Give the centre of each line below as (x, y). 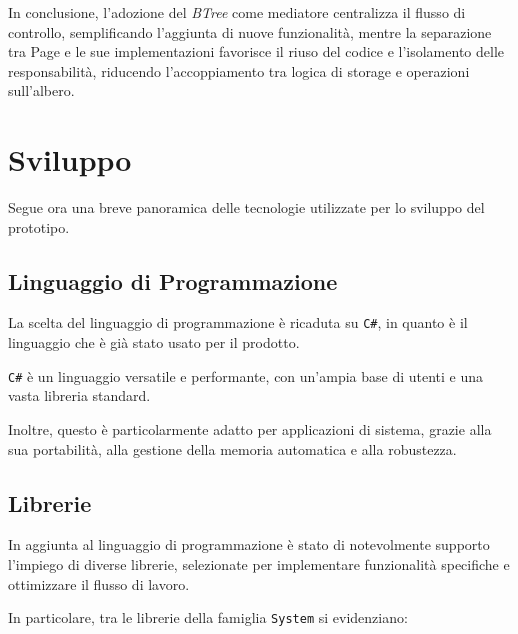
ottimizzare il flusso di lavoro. (99, 583)
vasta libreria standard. (79, 395)
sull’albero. (41, 90)
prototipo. (39, 226)
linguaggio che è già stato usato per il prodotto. (154, 342)
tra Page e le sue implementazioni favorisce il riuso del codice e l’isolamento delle (256, 51)
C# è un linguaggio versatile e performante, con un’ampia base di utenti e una (246, 375)
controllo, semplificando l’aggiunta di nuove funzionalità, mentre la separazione (250, 31)
